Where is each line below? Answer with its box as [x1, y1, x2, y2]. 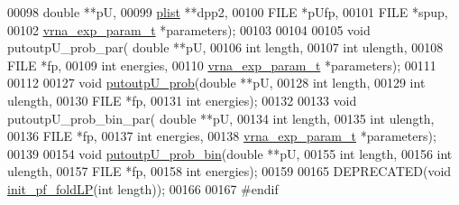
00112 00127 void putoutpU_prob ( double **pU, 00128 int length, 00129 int [7, 73, 426, 92]
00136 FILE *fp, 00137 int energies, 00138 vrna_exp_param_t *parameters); [7, 126, 436, 145]
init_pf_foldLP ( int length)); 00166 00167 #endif [7, 179, 279, 198]
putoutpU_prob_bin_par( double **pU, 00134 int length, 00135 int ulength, [7, 108, 435, 127]
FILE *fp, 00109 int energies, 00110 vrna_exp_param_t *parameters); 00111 [7, 55, 436, 74]
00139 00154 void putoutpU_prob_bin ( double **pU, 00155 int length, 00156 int [7, 144, 453, 163]
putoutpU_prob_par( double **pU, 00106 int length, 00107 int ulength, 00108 [7, 38, 444, 57]
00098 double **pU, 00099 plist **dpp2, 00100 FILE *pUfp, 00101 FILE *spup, [7, 3, 448, 21]
